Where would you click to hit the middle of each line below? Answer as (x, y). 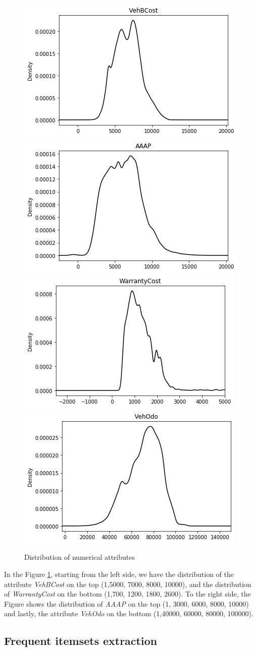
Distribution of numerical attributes (80, 557)
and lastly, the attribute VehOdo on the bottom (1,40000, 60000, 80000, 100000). (129, 613)
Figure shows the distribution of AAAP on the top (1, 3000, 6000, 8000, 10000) (126, 603)
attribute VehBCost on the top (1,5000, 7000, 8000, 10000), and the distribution (128, 584)
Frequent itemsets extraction (81, 641)
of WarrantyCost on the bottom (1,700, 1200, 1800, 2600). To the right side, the (127, 594)
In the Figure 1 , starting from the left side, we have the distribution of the (119, 574)
